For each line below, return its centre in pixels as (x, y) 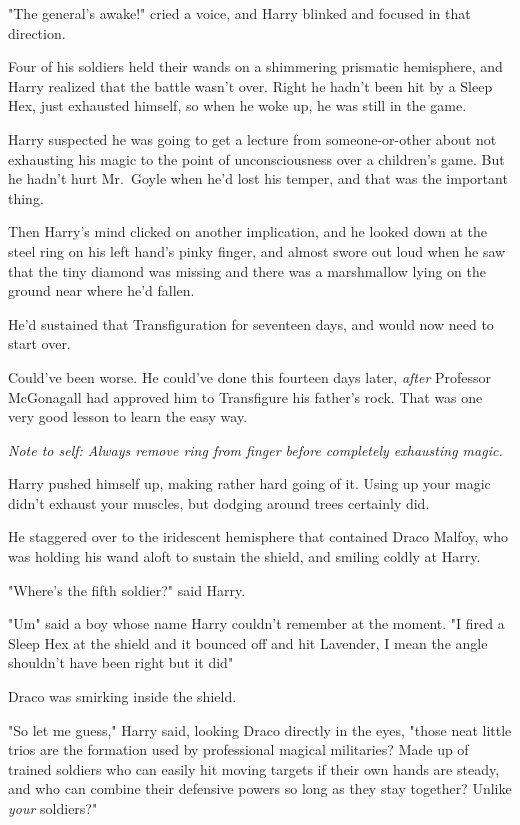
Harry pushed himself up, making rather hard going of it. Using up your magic (249, 483)
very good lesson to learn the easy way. (128, 416)
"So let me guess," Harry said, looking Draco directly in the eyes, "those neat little (260, 729)
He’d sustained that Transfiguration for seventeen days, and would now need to (251, 323)
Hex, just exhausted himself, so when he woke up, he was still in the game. (237, 105)
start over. (39, 343)
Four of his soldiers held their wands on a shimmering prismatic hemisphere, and (255, 66)
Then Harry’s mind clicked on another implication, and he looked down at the (247, 231)
